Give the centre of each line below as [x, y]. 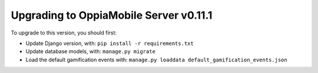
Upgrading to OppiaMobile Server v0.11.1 [112, 15]
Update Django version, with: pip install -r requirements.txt [110, 43]
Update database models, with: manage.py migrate [91, 51]
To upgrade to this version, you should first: [64, 33]
